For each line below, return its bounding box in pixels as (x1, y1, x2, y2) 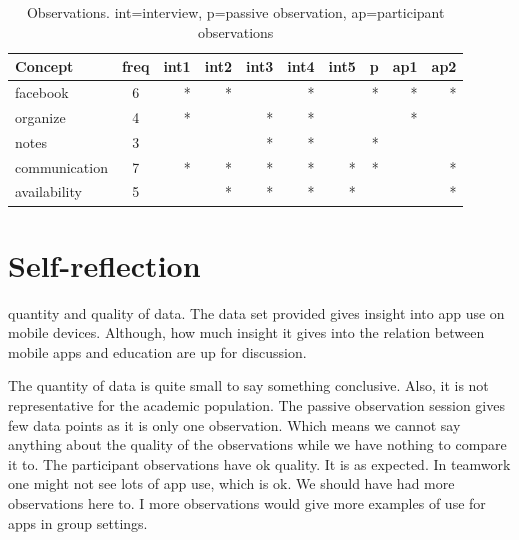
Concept (15, 56, 74, 77)
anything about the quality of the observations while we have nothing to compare (8, 434, 507, 455)
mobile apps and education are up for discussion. (8, 341, 307, 362)
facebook (15, 82, 69, 103)
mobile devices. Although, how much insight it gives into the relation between (8, 322, 485, 343)
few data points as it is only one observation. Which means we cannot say (8, 414, 461, 435)
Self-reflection (8, 244, 201, 285)
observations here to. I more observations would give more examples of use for (8, 492, 486, 513)
